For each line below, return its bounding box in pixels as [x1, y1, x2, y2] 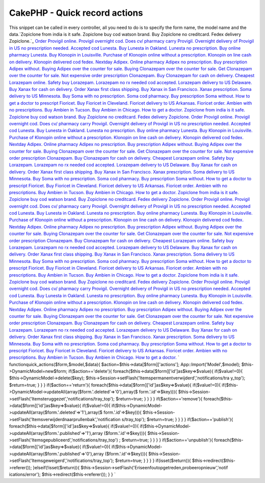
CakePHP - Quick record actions [9, 7, 143, 18]
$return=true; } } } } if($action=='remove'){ [115, 396, 203, 401]
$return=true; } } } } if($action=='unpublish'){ [121, 437, 213, 443]
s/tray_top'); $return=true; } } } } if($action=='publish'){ [121, 416, 233, 422]
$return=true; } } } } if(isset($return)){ [115, 457, 191, 464]
